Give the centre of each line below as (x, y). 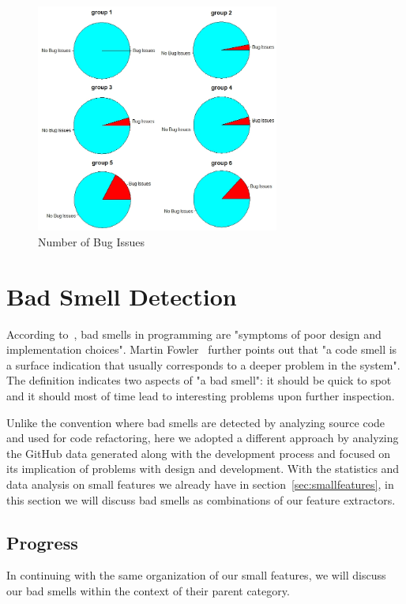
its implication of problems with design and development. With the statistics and (203, 469)
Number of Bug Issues (92, 241)
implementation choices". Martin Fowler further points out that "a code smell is (202, 349)
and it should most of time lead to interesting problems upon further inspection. (201, 396)
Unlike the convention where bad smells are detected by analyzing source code (196, 422)
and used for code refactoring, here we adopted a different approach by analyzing (203, 438)
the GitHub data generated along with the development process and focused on (199, 453)
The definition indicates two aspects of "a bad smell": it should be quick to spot (199, 380)
